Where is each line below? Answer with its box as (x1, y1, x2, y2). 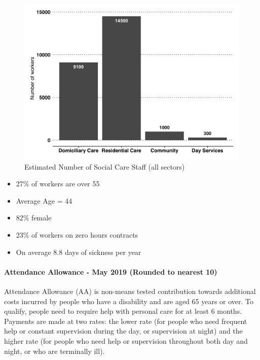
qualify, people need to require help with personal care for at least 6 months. (4, 306, 242, 316)
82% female (16, 212, 52, 223)
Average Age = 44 (16, 195, 72, 206)
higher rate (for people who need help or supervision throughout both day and (4, 335, 248, 346)
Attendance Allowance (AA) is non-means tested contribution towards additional (4, 285, 256, 296)
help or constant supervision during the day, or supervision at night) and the (4, 325, 243, 336)
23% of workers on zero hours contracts (16, 229, 138, 240)
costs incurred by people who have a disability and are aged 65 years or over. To (4, 296, 254, 306)
